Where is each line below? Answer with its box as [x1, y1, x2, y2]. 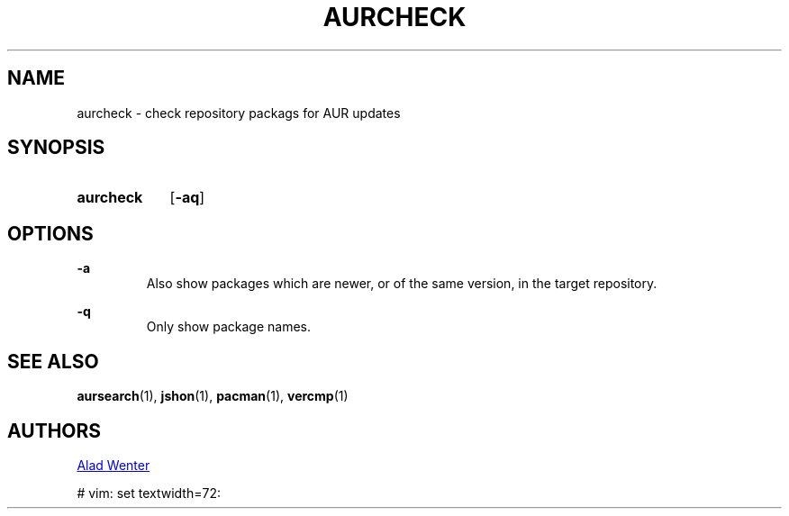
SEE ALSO [7, 349, 99, 373]
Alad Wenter [77, 457, 150, 473]
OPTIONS [7, 222, 94, 245]
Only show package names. [146, 319, 312, 335]
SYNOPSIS [7, 136, 105, 159]
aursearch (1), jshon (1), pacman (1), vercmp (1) [77, 388, 349, 404]
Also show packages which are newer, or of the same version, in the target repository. [146, 276, 657, 292]
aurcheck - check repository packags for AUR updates [77, 104, 401, 121]
